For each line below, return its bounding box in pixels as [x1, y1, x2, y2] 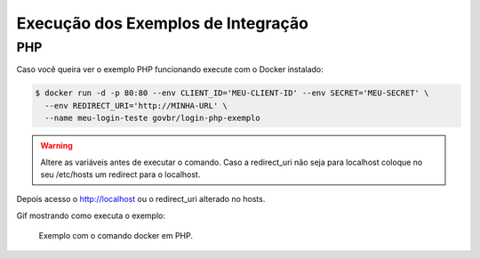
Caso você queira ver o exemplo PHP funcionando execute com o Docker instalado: [16, 64, 324, 75]
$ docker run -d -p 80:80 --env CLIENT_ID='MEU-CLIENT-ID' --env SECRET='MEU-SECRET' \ [35, 88, 429, 98]
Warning [40, 141, 73, 151]
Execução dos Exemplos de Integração [16, 13, 308, 33]
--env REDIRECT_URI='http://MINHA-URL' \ [44, 101, 228, 110]
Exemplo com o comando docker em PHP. [38, 231, 193, 241]
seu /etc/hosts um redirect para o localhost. [40, 169, 201, 180]
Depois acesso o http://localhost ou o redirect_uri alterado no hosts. [16, 194, 266, 205]
